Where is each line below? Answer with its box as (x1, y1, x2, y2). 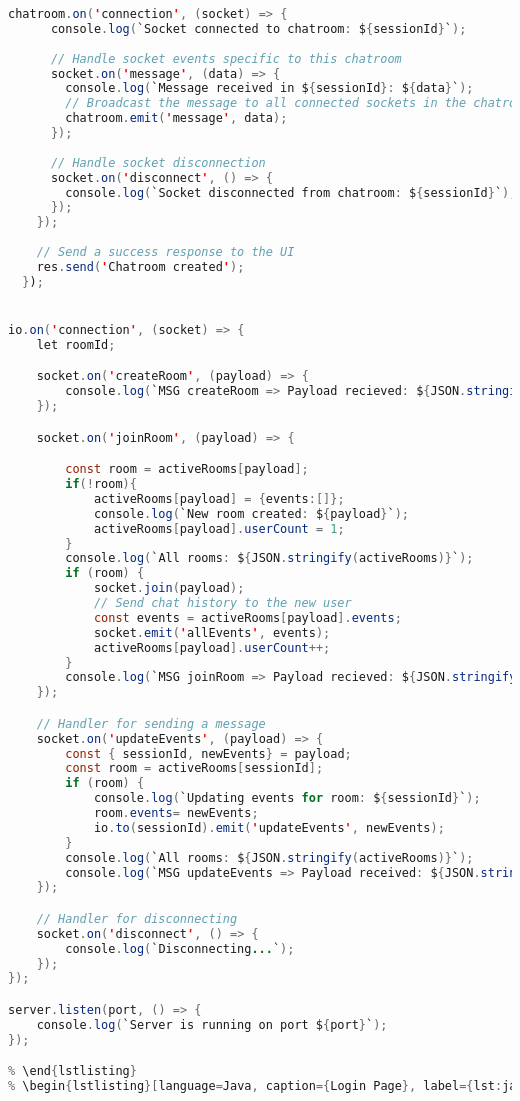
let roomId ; (36, 337, 116, 352)
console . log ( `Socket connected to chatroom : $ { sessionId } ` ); (50, 21, 467, 36)
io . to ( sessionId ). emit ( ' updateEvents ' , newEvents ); (93, 820, 445, 835)
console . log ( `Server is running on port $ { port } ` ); (36, 1017, 388, 1032)
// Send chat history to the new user (93, 596, 352, 611)
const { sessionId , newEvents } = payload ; (65, 746, 352, 761)
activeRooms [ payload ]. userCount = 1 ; (93, 521, 345, 536)
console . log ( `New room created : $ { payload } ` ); (93, 506, 410, 521)
